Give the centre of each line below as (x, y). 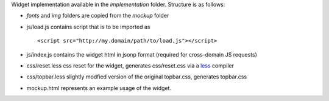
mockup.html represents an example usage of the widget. (99, 88)
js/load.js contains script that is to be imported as (88, 27)
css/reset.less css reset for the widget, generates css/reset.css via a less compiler (130, 65)
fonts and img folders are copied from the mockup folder (98, 16)
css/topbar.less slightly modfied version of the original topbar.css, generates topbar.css (136, 77)
